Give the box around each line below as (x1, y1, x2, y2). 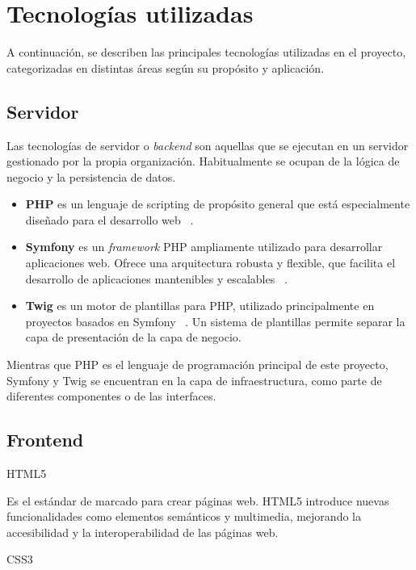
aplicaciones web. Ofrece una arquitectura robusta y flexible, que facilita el (25, 254, 396, 271)
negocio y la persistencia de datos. (6, 168, 176, 185)
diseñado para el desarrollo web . (25, 211, 194, 228)
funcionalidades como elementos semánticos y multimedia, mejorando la (6, 508, 361, 525)
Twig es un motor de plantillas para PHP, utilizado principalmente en (25, 297, 375, 314)
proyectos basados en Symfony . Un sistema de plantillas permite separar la (25, 312, 405, 329)
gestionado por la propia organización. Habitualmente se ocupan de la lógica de (6, 153, 400, 170)
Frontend (6, 427, 84, 452)
